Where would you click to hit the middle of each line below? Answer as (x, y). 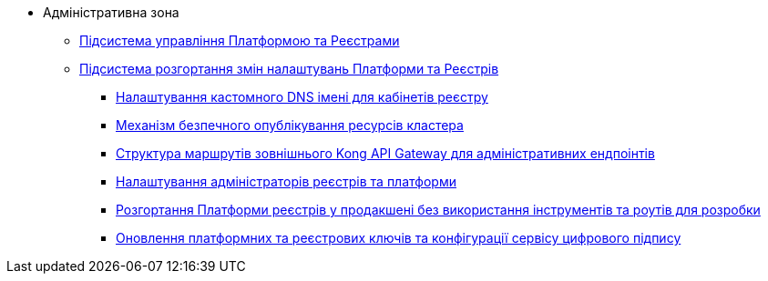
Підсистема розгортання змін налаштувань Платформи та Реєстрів (289, 69)
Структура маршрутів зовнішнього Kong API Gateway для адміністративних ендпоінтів (385, 153)
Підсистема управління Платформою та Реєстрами (240, 40)
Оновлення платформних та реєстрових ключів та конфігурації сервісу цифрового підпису (399, 238)
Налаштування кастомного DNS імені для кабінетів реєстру (302, 97)
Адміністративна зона (111, 12)
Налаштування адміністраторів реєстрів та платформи (286, 181)
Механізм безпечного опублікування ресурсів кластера (290, 125)
